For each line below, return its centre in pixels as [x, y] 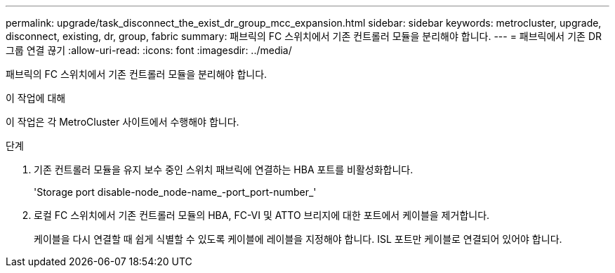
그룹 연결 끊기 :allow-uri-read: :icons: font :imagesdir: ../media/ [149, 50]
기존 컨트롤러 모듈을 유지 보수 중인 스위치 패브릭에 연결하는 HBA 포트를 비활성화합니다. [224, 169]
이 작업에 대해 [36, 98]
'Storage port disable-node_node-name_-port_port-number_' [175, 192]
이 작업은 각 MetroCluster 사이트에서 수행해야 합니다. [123, 122]
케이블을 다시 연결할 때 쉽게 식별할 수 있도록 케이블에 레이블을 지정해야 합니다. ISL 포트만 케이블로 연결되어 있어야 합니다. [298, 239]
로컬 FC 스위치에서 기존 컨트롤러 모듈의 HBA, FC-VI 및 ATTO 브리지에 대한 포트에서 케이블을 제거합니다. [262, 215]
